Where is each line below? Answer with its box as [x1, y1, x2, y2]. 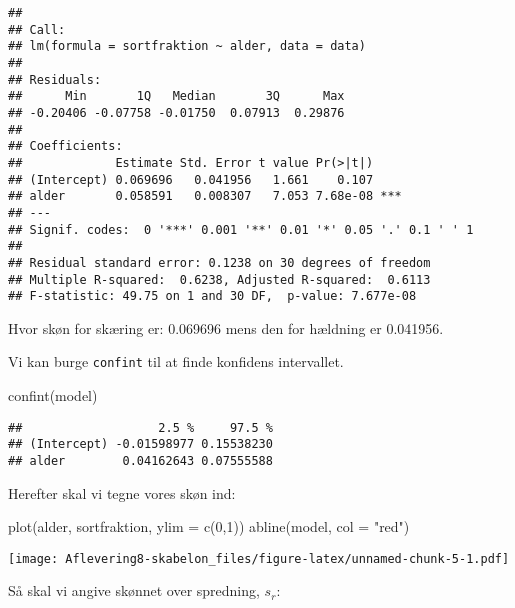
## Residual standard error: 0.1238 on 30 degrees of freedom [8, 255, 431, 270]
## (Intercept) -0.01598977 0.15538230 [8, 437, 273, 452]
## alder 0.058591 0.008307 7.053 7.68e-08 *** [8, 189, 402, 204]
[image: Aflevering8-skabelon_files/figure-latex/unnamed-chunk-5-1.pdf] [8, 551, 510, 566]
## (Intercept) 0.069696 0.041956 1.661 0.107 [8, 172, 374, 187]
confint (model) [8, 385, 98, 406]
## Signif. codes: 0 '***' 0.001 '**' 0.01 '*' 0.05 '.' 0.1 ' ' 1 [8, 222, 474, 237]
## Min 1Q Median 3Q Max [8, 89, 345, 104]
